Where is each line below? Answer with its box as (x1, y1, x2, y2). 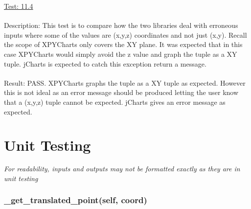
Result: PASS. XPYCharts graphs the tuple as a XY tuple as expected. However (4, 77, 246, 88)
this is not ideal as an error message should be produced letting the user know (4, 87, 239, 97)
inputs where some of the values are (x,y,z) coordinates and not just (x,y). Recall (4, 29, 247, 40)
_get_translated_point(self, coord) (4, 194, 147, 206)
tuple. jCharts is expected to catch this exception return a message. (4, 58, 206, 69)
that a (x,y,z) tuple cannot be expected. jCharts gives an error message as (4, 96, 226, 107)
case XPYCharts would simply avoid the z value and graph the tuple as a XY (4, 48, 237, 59)
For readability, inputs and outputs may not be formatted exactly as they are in (4, 163, 240, 174)
